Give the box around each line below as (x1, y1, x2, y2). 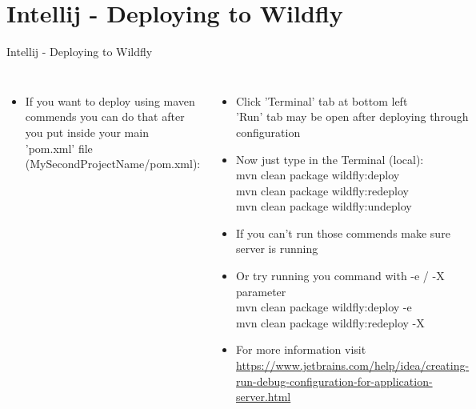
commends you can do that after (25, 108, 185, 125)
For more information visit (236, 341, 366, 358)
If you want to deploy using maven (25, 92, 195, 109)
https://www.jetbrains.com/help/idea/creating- (236, 357, 470, 374)
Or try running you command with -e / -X (236, 267, 445, 284)
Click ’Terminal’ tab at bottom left (236, 92, 408, 109)
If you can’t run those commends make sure (236, 224, 450, 241)
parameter (236, 283, 286, 299)
